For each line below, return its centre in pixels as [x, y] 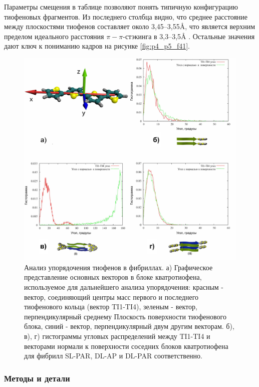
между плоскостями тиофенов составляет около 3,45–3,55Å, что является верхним [130, 26]
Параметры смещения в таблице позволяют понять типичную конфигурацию [121, 7]
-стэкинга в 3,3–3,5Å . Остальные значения [189, 36]
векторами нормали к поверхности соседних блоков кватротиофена [126, 346]
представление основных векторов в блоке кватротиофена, [113, 277]
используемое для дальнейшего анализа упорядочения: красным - [124, 287]
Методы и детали [37, 378]
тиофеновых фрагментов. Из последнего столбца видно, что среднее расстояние [126, 16]
